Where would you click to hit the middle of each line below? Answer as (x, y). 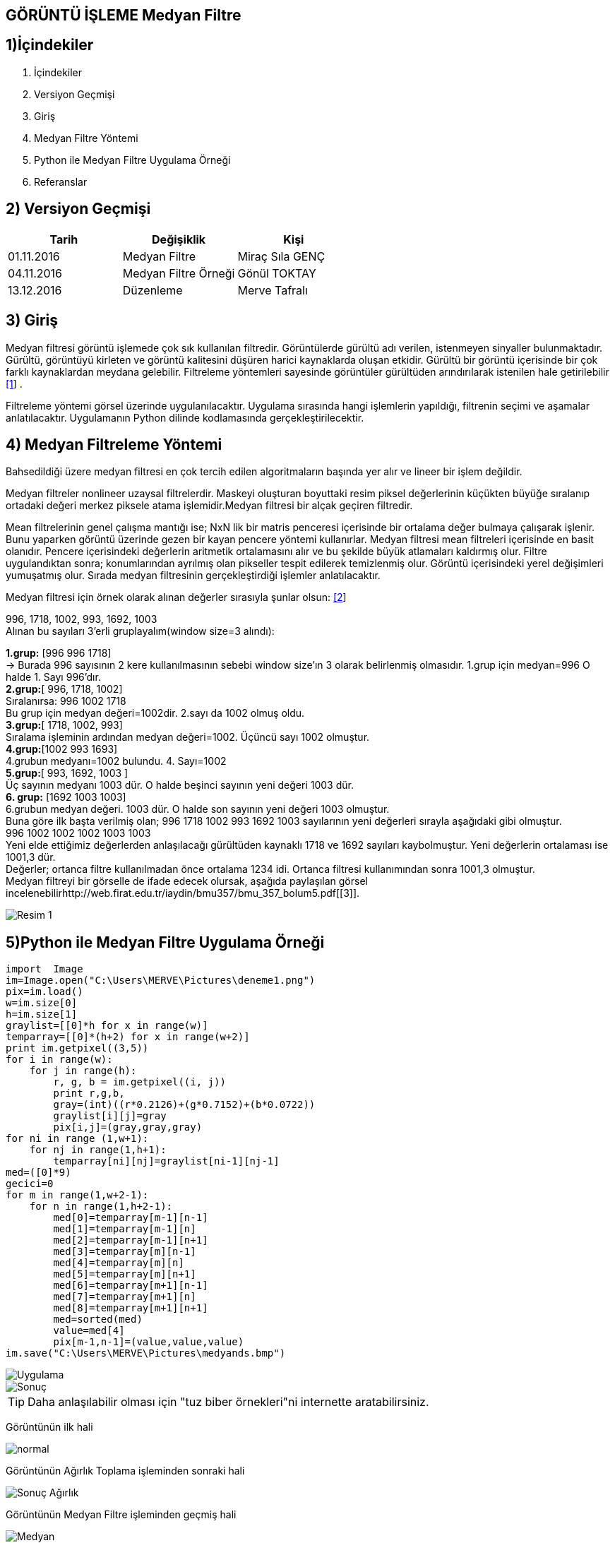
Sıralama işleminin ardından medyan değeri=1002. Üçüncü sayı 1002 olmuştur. (188, 737)
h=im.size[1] (42, 1014)
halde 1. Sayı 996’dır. (53, 677)
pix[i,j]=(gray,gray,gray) (128, 1127)
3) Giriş (32, 321)
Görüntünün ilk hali (49, 1427)
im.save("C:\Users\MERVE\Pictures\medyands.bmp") (146, 1353)
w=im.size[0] (42, 1003)
